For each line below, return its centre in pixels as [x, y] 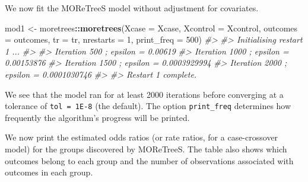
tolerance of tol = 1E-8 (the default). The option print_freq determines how [148, 106]
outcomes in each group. [49, 172]
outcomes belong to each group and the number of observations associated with [149, 160]
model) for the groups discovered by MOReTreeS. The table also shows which [146, 149]
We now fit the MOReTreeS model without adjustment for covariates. [132, 8]
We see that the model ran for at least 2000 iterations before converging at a [144, 94]
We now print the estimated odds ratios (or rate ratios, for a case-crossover [142, 137]
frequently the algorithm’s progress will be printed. [97, 117]
